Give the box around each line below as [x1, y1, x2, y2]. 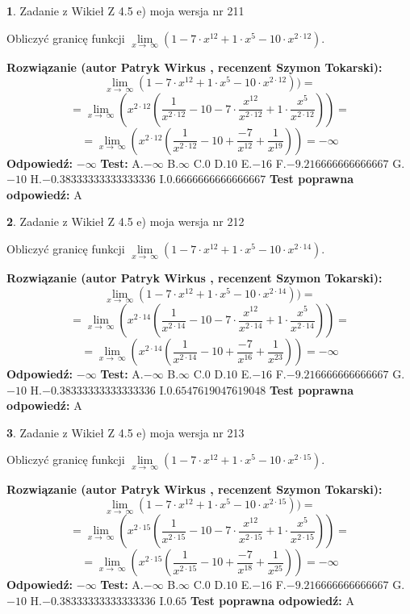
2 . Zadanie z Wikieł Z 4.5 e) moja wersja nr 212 [6, 213, 245, 230]
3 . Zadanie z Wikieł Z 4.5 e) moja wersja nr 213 [6, 424, 245, 441]
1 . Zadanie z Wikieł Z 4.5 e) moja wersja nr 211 [6, 2, 245, 19]
